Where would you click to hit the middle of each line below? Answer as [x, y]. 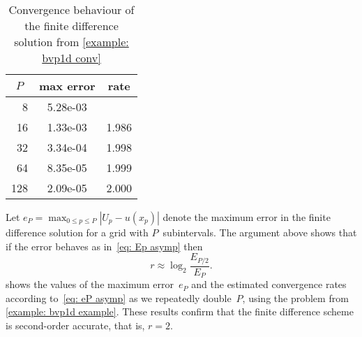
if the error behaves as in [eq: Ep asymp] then [104, 246]
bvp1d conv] [71, 58]
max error [67, 86]
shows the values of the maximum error [90, 284]
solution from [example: [71, 42]
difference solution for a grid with [77, 232]
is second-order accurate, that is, [75, 325]
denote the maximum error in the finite [247, 217]
